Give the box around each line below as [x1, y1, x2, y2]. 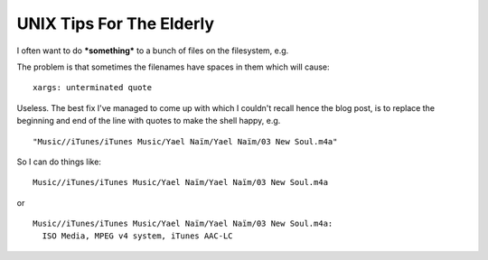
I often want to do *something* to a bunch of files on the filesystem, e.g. [16, 45, 289, 56]
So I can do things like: [16, 156, 101, 167]
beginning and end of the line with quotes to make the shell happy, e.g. [16, 116, 281, 126]
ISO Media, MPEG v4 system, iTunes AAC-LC [42, 231, 234, 241]
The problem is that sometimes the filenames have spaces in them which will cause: [16, 61, 330, 72]
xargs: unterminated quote [33, 82, 153, 93]
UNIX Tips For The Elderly [16, 14, 215, 33]
